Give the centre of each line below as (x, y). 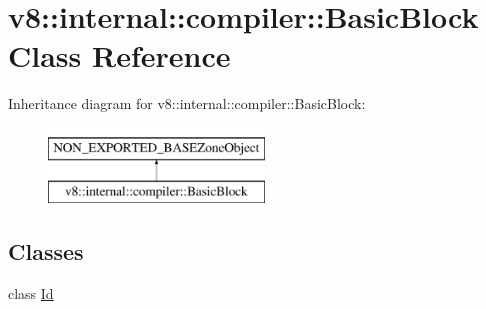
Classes (46, 251)
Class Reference (119, 55)
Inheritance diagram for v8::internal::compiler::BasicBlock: (187, 103)
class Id (31, 293)
